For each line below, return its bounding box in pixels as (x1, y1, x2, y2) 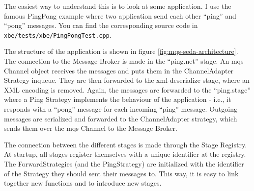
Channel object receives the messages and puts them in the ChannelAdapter (4, 65, 234, 75)
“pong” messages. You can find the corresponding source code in (4, 20, 198, 30)
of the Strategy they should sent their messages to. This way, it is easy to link (4, 168, 239, 178)
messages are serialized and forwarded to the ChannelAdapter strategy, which (4, 113, 237, 123)
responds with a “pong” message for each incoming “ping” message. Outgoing (4, 104, 237, 114)
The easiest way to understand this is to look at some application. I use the (4, 1, 231, 11)
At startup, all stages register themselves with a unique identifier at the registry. (4, 149, 246, 159)
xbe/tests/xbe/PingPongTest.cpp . (4, 29, 112, 40)
